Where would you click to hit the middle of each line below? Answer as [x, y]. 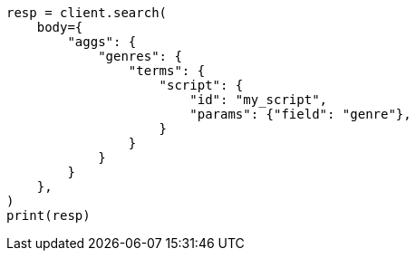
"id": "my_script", [259, 100]
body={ [60, 27]
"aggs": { [102, 42]
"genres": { [140, 56]
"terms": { [167, 71]
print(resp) [48, 215]
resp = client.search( [87, 13]
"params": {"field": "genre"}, [300, 114]
